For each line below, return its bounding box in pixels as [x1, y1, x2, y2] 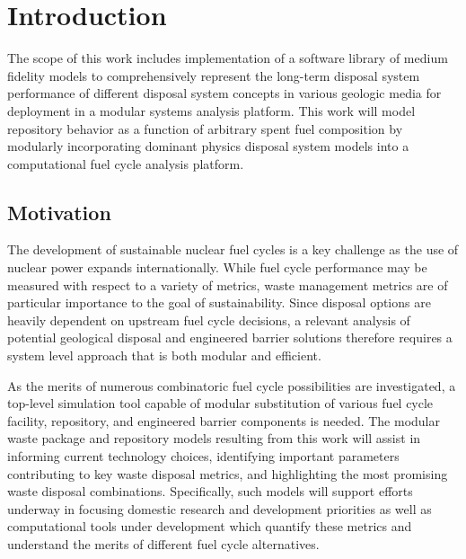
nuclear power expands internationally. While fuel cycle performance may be [7, 258, 427, 277]
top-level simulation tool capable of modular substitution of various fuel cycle [7, 394, 434, 413]
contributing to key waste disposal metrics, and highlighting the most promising [7, 464, 448, 483]
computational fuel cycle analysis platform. [7, 154, 244, 173]
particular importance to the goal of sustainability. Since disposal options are [7, 293, 431, 312]
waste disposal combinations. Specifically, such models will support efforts [7, 482, 413, 501]
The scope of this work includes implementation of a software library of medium [7, 49, 448, 67]
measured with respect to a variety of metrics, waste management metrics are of [7, 275, 448, 294]
